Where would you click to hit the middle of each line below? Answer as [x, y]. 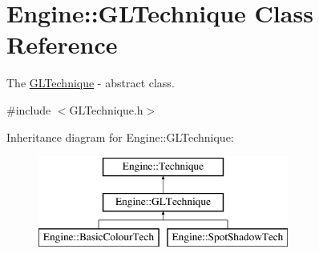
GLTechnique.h [106, 109]
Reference [62, 44]
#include [29, 109]
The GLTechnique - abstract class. [91, 83]
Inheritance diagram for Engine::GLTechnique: [120, 137]
